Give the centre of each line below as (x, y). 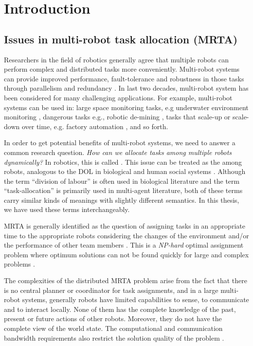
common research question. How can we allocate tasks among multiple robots (118, 152)
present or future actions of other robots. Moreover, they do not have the (113, 318)
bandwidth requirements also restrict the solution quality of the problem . (114, 337)
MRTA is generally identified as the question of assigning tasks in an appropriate (125, 226)
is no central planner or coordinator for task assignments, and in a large (111, 290)
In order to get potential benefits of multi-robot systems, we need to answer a (120, 143)
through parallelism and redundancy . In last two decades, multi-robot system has (126, 88)
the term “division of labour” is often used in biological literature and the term (122, 181)
